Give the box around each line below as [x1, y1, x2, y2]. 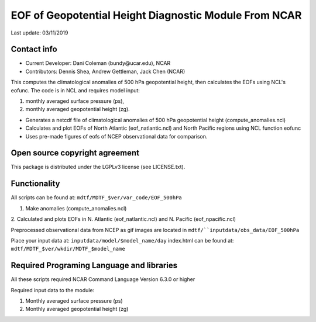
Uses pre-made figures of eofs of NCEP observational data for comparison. [25, 133, 208, 140]
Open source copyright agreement [11, 148, 140, 158]
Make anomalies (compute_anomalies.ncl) [25, 205, 127, 212]
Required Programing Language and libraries [11, 261, 178, 271]
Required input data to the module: [11, 286, 95, 293]
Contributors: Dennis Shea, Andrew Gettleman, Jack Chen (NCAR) [25, 68, 186, 75]
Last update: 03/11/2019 [11, 29, 68, 36]
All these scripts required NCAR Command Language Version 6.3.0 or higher [11, 276, 195, 283]
